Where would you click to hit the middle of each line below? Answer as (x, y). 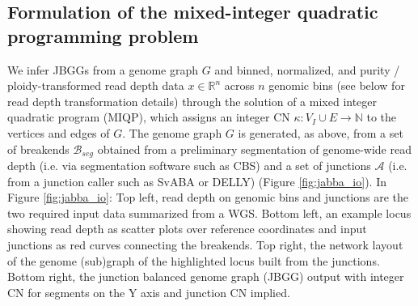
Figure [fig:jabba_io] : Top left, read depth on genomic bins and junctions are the (208, 197)
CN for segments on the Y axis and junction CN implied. (149, 292)
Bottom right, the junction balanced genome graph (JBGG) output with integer (206, 276)
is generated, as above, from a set (321, 132)
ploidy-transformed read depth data (96, 85)
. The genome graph (172, 132)
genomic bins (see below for (337, 85)
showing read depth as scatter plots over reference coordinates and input (187, 229)
